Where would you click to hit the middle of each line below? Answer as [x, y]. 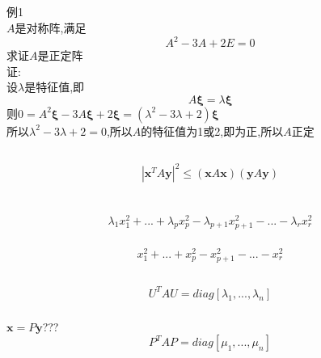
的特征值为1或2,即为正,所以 [212, 131]
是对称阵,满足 [51, 27]
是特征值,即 [55, 87]
